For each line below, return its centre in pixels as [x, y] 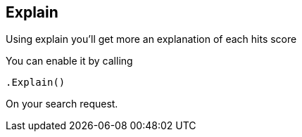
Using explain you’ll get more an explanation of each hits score [151, 39]
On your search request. [62, 104]
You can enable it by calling [69, 61]
